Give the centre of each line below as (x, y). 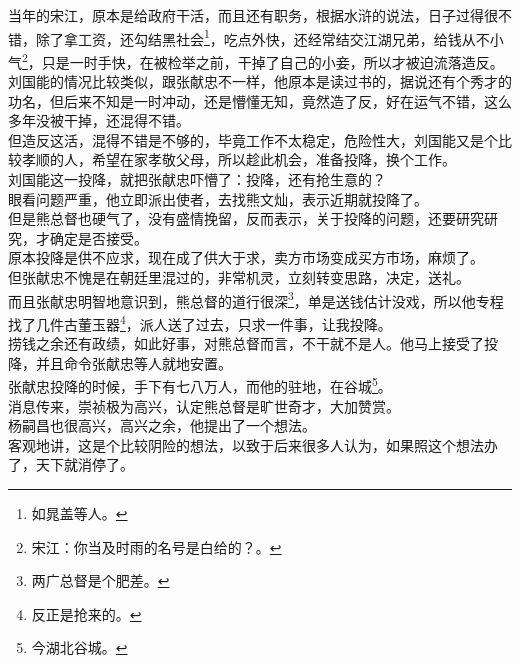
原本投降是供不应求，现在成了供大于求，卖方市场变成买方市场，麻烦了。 (246, 257)
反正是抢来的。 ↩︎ (86, 613)
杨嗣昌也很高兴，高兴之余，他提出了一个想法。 (162, 425)
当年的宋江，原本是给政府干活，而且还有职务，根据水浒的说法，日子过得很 (253, 15)
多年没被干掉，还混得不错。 (99, 120)
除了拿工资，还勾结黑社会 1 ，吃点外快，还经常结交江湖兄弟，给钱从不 (262, 37)
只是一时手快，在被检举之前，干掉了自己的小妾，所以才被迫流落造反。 (272, 61)
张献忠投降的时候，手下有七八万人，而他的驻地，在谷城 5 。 (200, 384)
